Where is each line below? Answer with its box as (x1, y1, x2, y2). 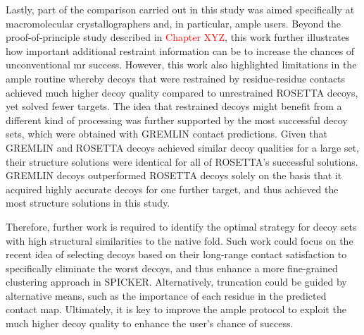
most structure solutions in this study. (6, 195, 170, 210)
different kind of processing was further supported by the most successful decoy (6, 112, 348, 127)
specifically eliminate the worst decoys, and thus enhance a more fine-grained (6, 260, 338, 275)
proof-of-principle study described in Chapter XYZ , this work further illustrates (6, 30, 350, 44)
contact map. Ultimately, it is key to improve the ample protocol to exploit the (6, 302, 346, 317)
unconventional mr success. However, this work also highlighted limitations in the (6, 57, 357, 72)
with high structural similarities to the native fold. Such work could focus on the (6, 233, 353, 248)
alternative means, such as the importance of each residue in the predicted (6, 288, 327, 303)
